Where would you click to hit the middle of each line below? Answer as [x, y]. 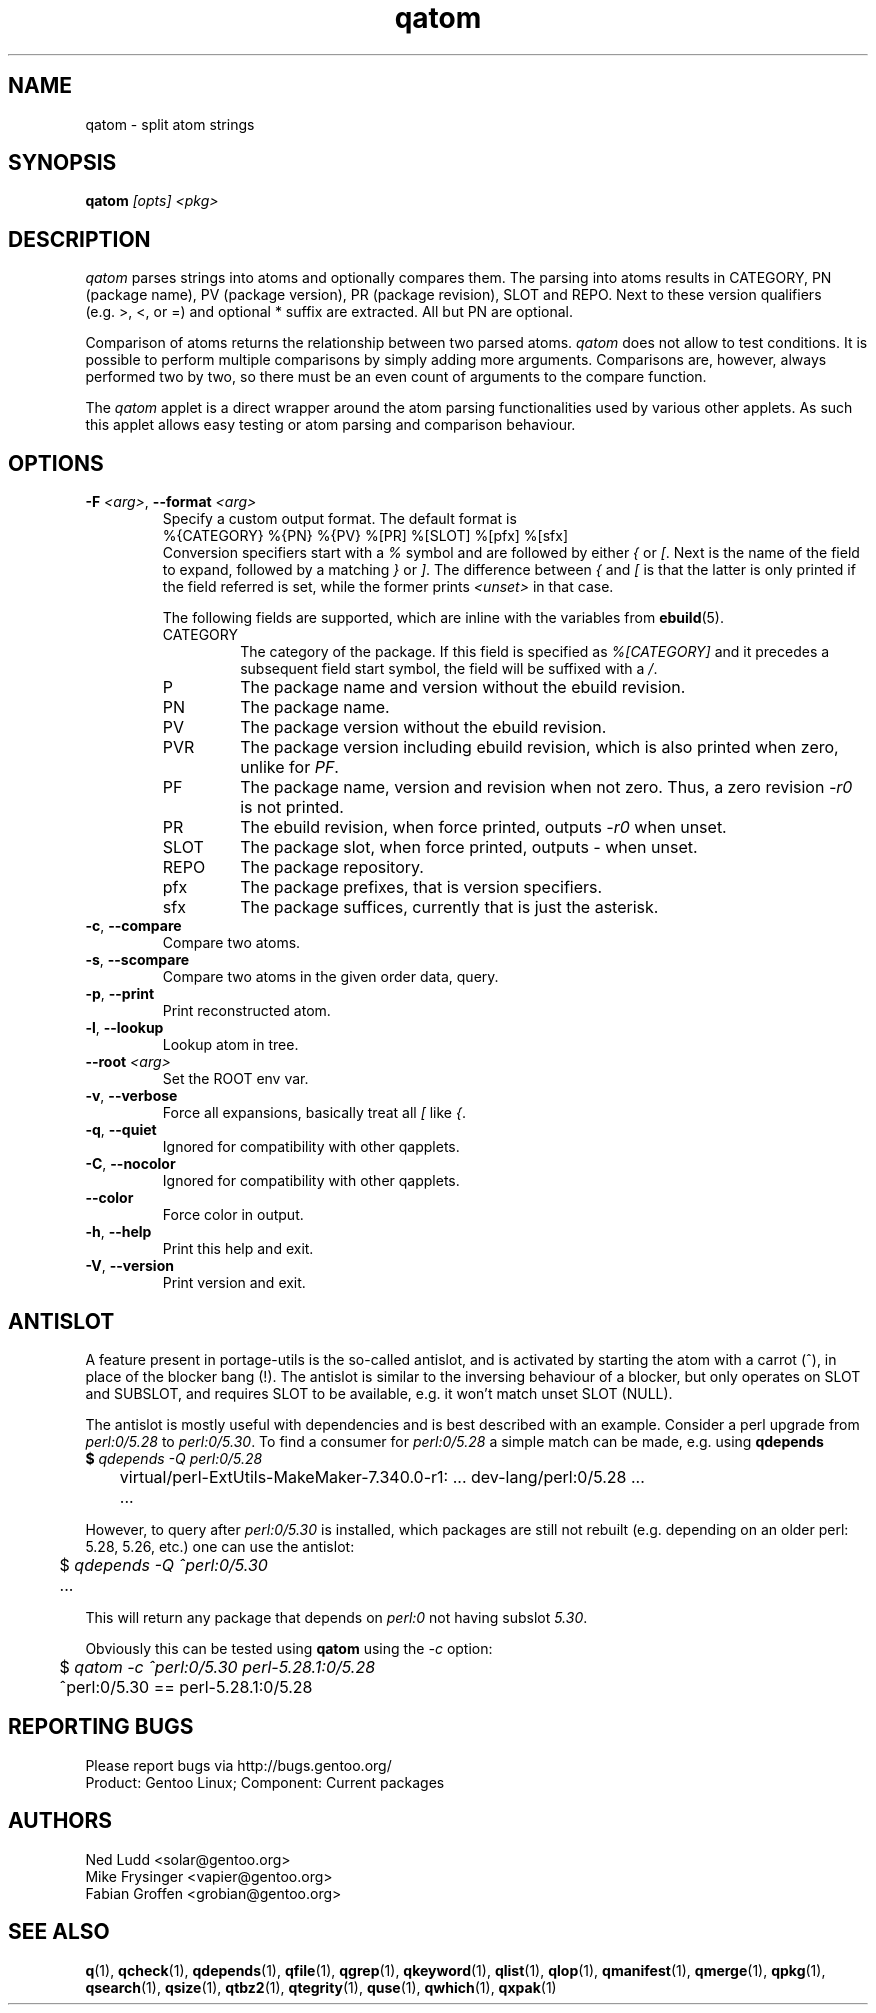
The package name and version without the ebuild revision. [463, 687]
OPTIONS [56, 463]
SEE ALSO [59, 1932]
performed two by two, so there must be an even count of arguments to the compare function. [396, 377]
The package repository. [332, 867]
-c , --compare [133, 926]
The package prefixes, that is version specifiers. [421, 887]
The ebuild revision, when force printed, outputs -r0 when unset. [483, 827]
